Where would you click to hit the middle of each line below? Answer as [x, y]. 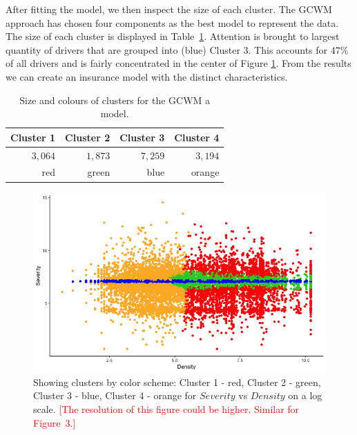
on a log [305, 395]
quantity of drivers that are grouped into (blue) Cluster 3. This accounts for [167, 49]
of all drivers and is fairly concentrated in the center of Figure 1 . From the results [178, 63]
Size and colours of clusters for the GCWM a [115, 100]
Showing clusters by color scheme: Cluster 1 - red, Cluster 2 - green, [177, 382]
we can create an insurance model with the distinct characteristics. [147, 76]
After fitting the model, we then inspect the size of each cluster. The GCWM [169, 9]
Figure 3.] [55, 422]
